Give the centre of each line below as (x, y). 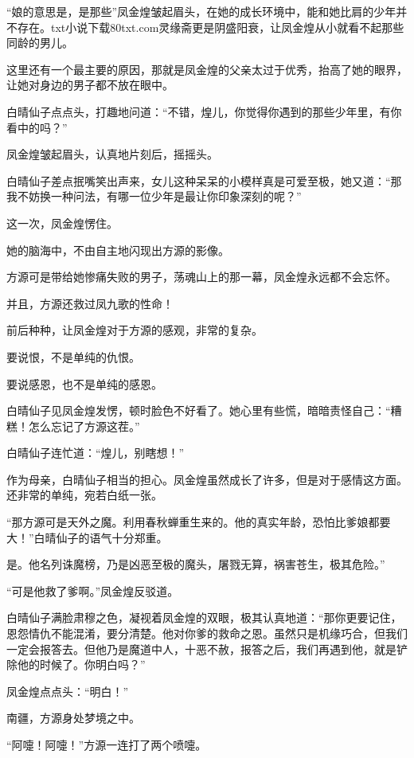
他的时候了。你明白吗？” (81, 664)
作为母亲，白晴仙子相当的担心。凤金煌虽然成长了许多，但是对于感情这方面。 (207, 479)
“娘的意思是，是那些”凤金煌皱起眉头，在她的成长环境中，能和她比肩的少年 (201, 11)
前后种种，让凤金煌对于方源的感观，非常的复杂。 (135, 330)
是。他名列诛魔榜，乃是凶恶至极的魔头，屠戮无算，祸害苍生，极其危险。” (196, 564)
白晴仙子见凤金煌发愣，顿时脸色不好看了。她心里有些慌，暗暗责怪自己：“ (199, 410)
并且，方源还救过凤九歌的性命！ (90, 303)
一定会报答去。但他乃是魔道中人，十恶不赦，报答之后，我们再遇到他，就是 (201, 649)
